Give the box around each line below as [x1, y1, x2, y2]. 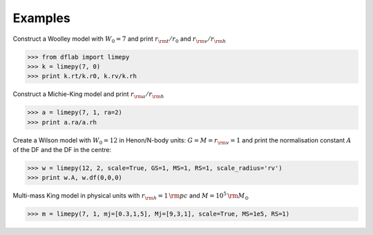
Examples [12, 10, 70, 26]
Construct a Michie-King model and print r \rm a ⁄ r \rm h [12, 90, 164, 100]
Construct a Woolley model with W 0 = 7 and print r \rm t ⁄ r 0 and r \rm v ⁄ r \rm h [12, 35, 227, 44]
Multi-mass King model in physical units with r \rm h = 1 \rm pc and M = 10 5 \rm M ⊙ [12, 191, 249, 202]
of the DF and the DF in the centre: [12, 146, 112, 154]
